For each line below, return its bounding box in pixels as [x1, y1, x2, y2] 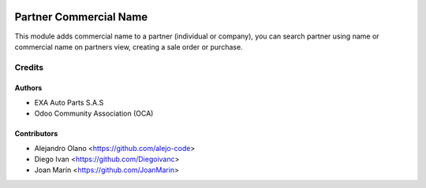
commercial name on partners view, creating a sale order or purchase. [14, 42, 244, 51]
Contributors [14, 129, 58, 138]
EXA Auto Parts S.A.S [34, 98, 104, 107]
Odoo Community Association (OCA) [34, 109, 154, 118]
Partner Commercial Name [14, 10, 148, 24]
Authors [14, 83, 43, 93]
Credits [14, 61, 43, 72]
